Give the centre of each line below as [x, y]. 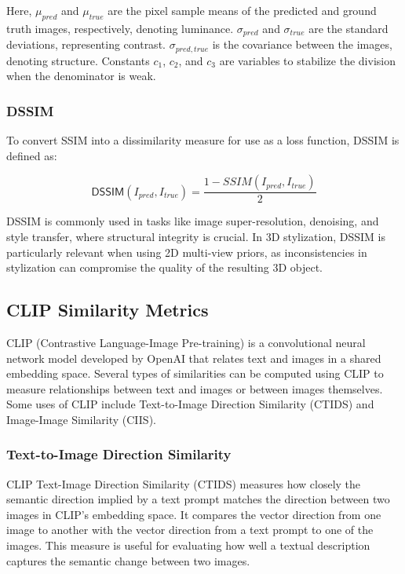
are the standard [348, 28]
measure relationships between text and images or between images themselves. [195, 388]
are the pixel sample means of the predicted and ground [242, 10]
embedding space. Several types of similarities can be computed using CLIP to [195, 373]
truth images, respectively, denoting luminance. [120, 28]
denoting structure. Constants [78, 60]
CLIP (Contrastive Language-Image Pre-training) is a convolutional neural [186, 342]
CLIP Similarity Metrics [108, 310]
